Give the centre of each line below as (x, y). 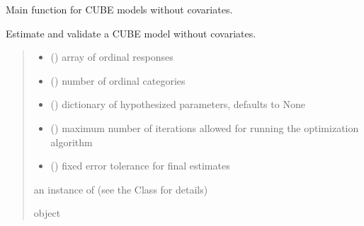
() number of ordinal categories (118, 80)
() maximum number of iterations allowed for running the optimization (205, 127)
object (47, 213)
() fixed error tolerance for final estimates (140, 166)
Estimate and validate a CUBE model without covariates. (131, 33)
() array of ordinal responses (112, 57)
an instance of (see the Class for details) (121, 189)
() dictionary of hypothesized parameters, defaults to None (178, 104)
